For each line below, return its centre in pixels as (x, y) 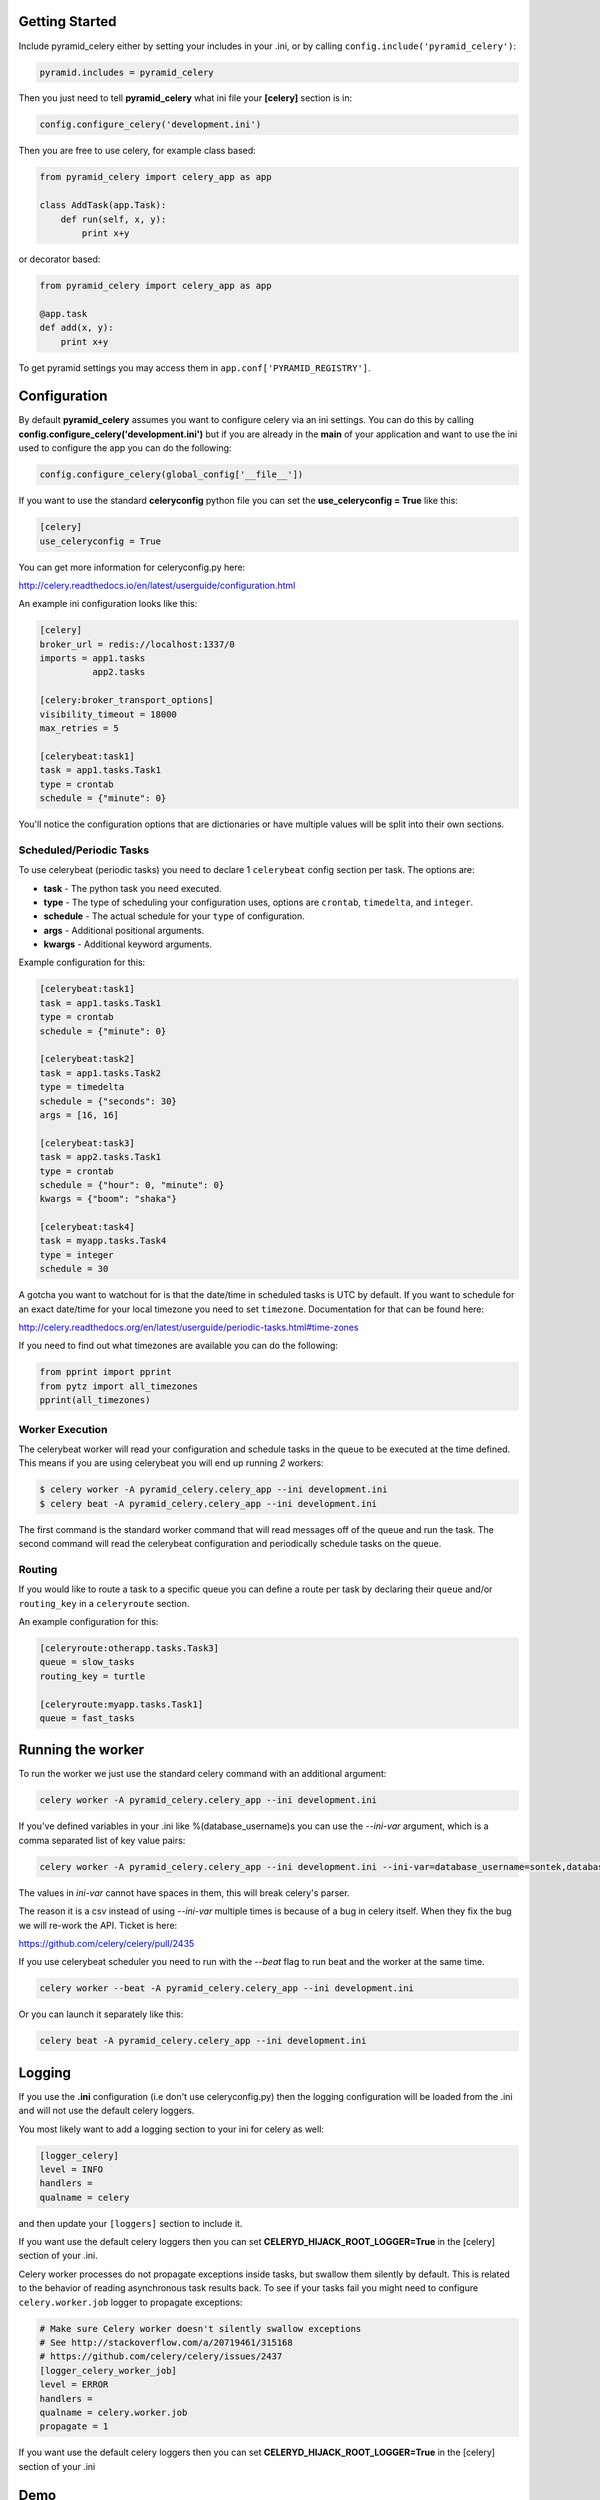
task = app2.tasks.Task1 (100, 1157)
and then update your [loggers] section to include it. (130, 2223)
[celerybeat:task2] (87, 1059)
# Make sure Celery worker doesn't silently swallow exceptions (200, 2328)
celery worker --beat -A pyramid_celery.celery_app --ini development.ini (227, 1988)
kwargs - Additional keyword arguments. (128, 944)
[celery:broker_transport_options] (126, 700)
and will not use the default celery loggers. (106, 2111)
